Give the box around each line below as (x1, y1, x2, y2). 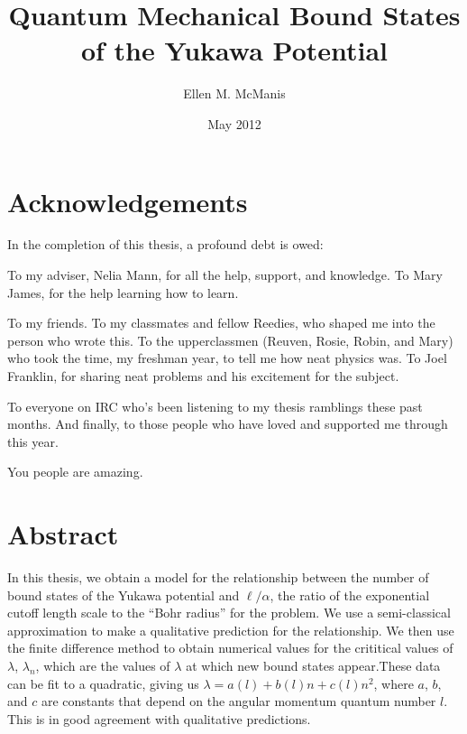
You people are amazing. (7, 462, 143, 481)
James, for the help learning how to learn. (7, 283, 239, 302)
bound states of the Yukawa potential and (7, 585, 240, 604)
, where (373, 674, 414, 692)
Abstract (7, 516, 119, 553)
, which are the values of (35, 656, 170, 675)
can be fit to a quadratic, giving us (7, 674, 199, 692)
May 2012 (207, 114, 261, 133)
